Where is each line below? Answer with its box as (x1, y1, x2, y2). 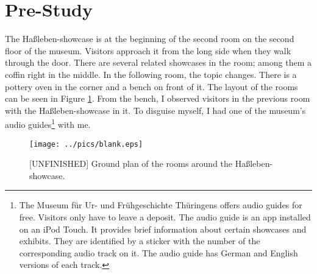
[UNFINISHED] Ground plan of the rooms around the (29, 157, 233, 170)
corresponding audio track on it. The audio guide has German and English (19, 246, 298, 259)
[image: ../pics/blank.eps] (29, 139, 143, 149)
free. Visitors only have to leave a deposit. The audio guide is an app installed (19, 210, 311, 223)
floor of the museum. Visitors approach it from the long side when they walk (5, 44, 291, 57)
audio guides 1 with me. (5, 116, 91, 130)
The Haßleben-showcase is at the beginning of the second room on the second (5, 32, 294, 45)
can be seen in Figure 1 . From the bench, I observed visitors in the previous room (5, 92, 310, 105)
